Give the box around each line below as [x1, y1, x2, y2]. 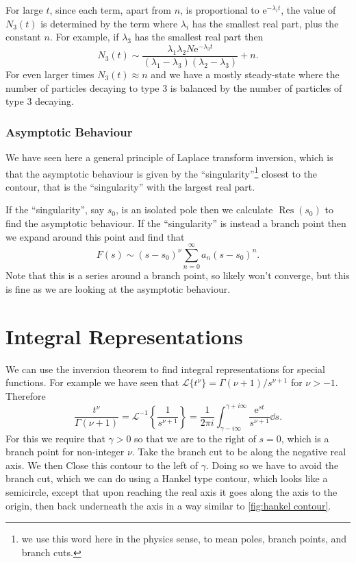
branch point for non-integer [5, 444, 125, 459]
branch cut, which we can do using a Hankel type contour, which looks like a [5, 471, 328, 486]
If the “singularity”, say [5, 202, 105, 217]
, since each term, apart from [49, 3, 171, 16]
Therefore [5, 388, 46, 403]
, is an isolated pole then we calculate [116, 202, 273, 217]
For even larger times [5, 67, 94, 81]
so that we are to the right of [134, 431, 256, 445]
